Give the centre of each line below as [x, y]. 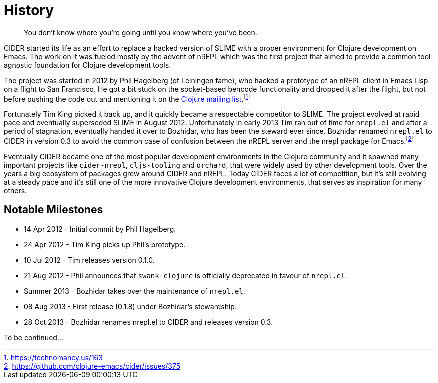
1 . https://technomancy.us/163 [53, 357]
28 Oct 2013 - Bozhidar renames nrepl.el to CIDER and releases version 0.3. [149, 322]
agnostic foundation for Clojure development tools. [88, 65]
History [29, 10]
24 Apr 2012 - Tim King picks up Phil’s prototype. [105, 244]
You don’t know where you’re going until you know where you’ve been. [141, 32]
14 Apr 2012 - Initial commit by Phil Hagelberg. [100, 229]
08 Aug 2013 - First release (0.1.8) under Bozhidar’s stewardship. [130, 306]
